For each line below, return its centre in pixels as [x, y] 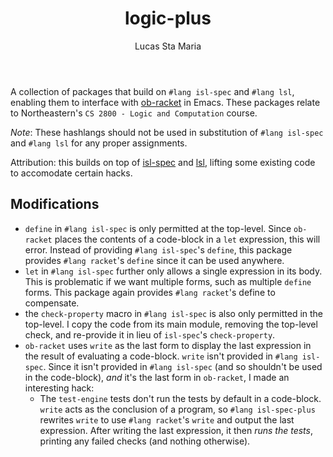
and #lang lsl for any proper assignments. [99, 143]
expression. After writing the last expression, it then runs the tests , [176, 430]
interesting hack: [59, 388]
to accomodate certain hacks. [71, 173]
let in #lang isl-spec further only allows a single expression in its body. [173, 271]
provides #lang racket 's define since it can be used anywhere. [154, 260]
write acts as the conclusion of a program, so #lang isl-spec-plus [177, 409]
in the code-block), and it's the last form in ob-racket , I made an [157, 377]
